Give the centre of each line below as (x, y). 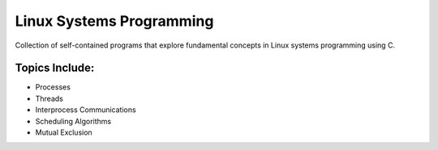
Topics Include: (55, 68)
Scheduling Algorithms (73, 121)
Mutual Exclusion (64, 132)
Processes (53, 87)
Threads (49, 98)
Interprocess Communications (86, 110)
